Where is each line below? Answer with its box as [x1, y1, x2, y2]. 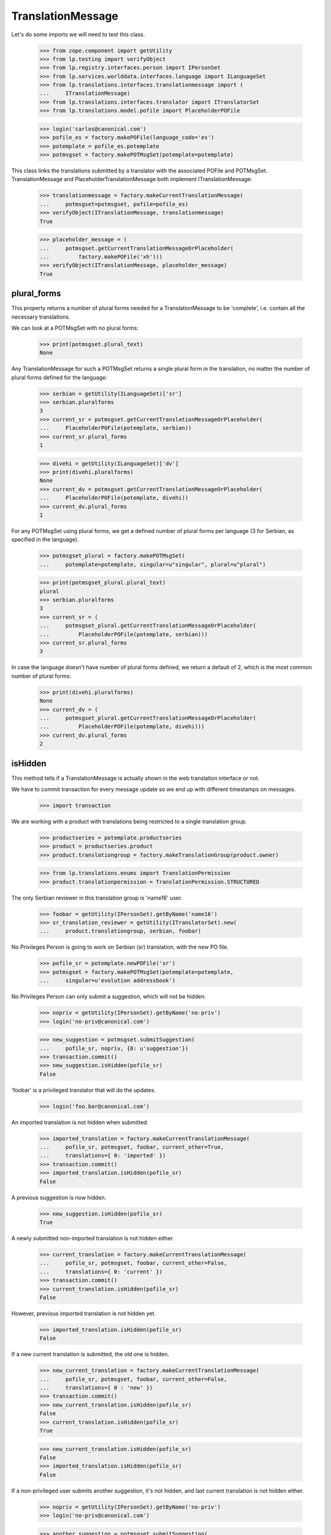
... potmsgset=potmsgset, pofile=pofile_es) [39, 200, 189, 208]
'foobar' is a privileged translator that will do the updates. [11, 1086, 156, 1094]
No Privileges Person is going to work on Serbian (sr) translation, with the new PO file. [11, 943, 229, 951]
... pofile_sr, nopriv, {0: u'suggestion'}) [39, 1044, 189, 1052]
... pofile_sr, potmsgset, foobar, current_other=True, [39, 1144, 224, 1151]
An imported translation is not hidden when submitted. [11, 1118, 149, 1126]
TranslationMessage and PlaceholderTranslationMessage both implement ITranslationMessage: [11, 176, 253, 183]
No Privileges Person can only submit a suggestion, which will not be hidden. [11, 993, 207, 1000]
